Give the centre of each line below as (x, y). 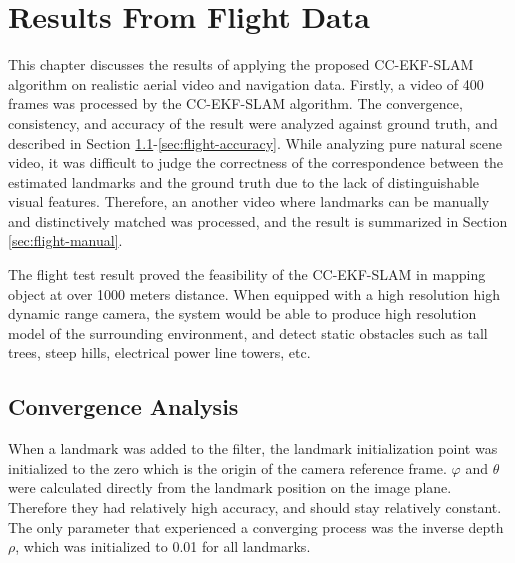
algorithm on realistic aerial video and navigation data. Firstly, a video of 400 (246, 83)
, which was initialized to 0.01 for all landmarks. (163, 546)
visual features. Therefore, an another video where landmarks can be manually (249, 201)
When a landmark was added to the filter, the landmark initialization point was (253, 448)
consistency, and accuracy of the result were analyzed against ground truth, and (253, 122)
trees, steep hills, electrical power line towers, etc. (159, 352)
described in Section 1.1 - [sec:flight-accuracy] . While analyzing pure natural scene (255, 142)
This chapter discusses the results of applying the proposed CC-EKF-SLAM (241, 64)
